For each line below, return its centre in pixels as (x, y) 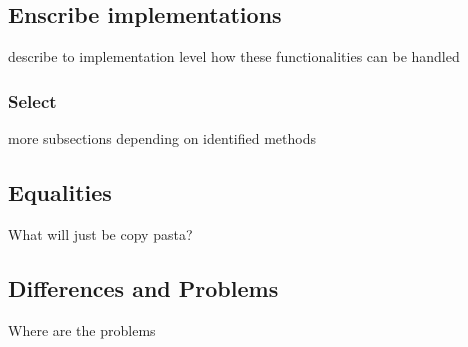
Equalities (60, 192)
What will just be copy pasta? (100, 233)
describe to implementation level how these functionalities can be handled (234, 56)
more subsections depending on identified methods (162, 138)
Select (32, 100)
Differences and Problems (143, 287)
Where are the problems (82, 329)
